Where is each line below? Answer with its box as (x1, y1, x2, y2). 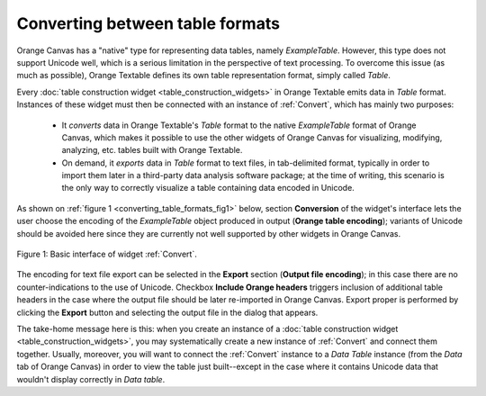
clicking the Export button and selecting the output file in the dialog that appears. (16, 307, 319, 318)
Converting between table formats (16, 13, 281, 33)
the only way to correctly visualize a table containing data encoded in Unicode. (61, 183, 355, 193)
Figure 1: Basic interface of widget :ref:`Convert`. (16, 248, 197, 260)
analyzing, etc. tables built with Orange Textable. (61, 145, 243, 156)
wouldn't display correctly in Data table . (16, 373, 166, 384)
